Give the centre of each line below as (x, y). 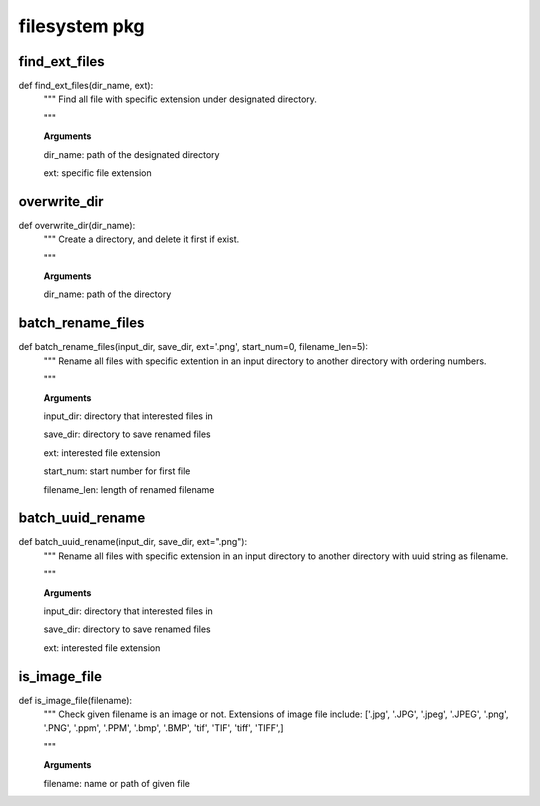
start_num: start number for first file (117, 471)
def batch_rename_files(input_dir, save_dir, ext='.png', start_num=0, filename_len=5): (193, 347)
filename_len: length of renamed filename (129, 489)
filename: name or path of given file (116, 783)
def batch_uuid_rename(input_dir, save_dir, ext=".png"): (133, 542)
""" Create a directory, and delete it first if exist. (141, 239)
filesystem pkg (81, 26)
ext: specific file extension (97, 173)
